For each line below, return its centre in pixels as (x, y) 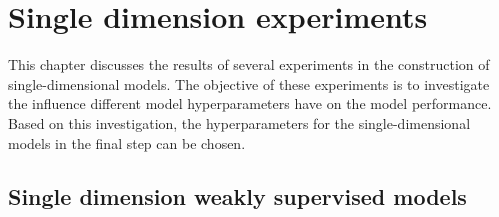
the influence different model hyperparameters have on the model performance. (250, 103)
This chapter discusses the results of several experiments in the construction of (249, 64)
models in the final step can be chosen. (127, 142)
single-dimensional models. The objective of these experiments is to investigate (249, 83)
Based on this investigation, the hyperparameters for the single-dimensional (239, 122)
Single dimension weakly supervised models (237, 196)
